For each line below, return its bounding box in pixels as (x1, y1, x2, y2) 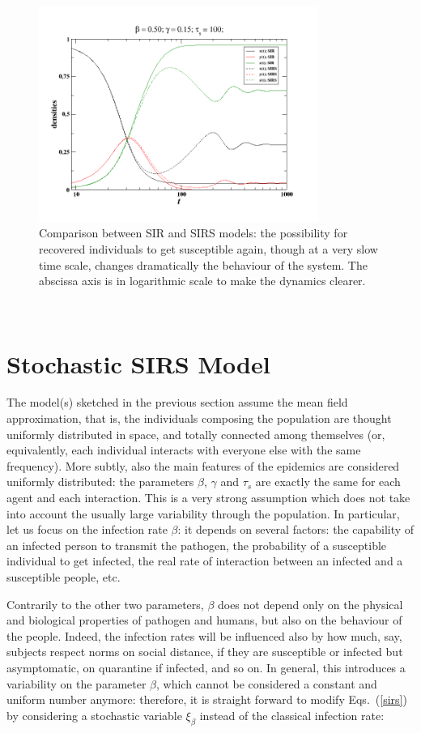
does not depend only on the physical (217, 595, 403, 612)
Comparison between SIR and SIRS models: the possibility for (39, 224, 348, 241)
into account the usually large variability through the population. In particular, (6, 505, 400, 522)
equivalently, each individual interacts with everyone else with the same (6, 441, 361, 458)
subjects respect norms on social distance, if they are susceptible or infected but (6, 643, 403, 660)
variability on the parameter (6, 675, 147, 692)
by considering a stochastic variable (6, 706, 182, 723)
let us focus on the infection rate (6, 521, 168, 538)
